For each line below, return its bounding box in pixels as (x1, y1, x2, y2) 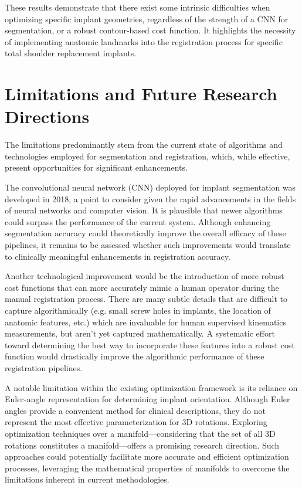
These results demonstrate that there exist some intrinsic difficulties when (5, 1, 270, 13)
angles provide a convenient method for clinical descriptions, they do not (5, 404, 266, 416)
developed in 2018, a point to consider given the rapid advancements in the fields (5, 192, 296, 205)
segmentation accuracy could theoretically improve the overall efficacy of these (5, 227, 286, 239)
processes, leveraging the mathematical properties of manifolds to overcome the (5, 461, 290, 474)
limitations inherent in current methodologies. (5, 473, 169, 485)
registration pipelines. (5, 361, 83, 373)
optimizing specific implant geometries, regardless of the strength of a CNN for (5, 12, 289, 25)
